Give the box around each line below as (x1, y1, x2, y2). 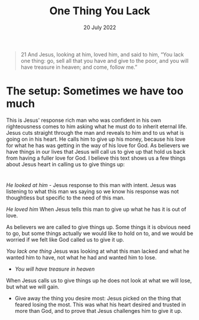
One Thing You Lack (49, 4, 150, 18)
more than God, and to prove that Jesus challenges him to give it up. (14, 308, 182, 315)
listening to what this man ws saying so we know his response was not (6, 188, 179, 195)
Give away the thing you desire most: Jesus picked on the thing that (14, 295, 181, 302)
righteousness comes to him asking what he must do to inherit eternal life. (6, 123, 187, 130)
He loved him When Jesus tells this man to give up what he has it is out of (6, 206, 187, 213)
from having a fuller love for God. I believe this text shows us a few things (6, 154, 186, 161)
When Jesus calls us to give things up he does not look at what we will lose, (6, 277, 192, 284)
